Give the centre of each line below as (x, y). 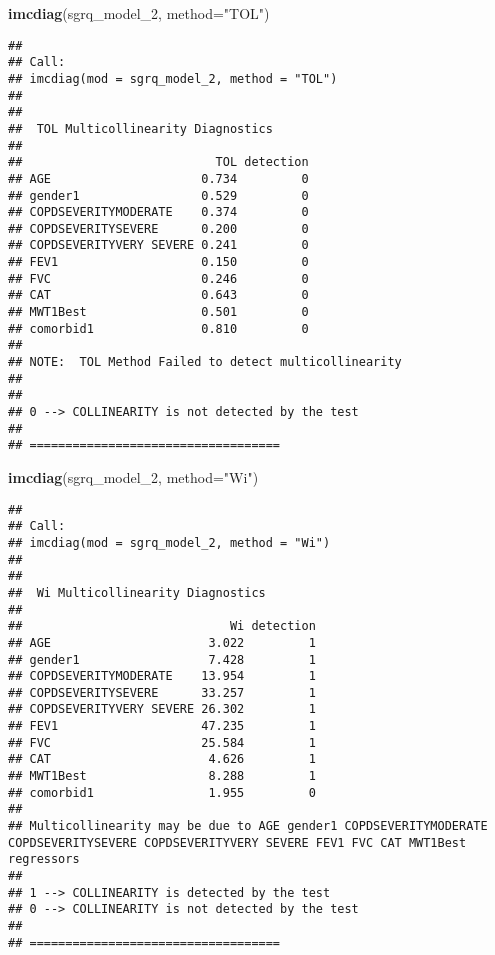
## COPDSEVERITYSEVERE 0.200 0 (158, 228)
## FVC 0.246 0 (158, 278)
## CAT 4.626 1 (162, 759)
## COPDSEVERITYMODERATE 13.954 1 (162, 676)
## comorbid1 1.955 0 (162, 792)
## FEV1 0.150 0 (158, 262)
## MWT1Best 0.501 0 (158, 312)
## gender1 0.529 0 (158, 195)
